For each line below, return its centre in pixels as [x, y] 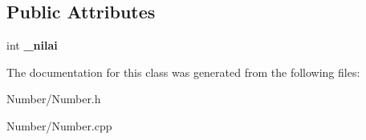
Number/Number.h [54, 99]
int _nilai [32, 45]
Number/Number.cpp [59, 125]
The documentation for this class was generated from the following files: [183, 72]
